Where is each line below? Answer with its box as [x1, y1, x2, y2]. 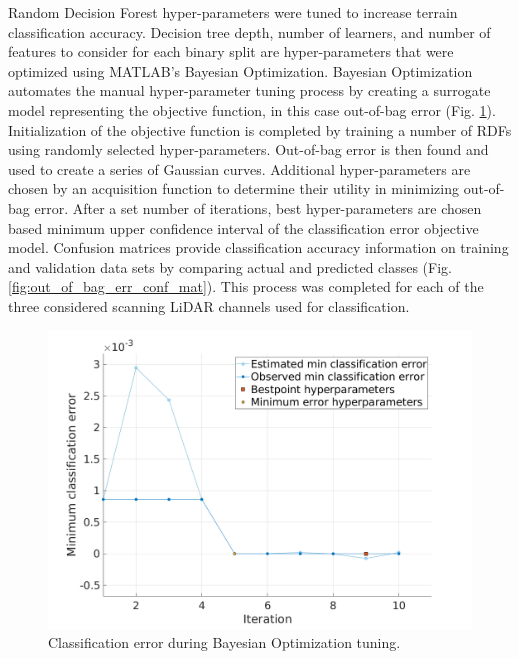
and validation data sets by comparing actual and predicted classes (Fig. [8, 256, 452, 277]
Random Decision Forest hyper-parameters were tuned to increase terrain [8, 2, 458, 22]
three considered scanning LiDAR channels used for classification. [8, 295, 410, 316]
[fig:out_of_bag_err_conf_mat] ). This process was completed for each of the [8, 276, 484, 297]
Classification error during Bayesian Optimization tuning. [48, 632, 401, 653]
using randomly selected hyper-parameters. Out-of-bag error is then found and [8, 139, 489, 160]
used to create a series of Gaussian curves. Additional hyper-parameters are [8, 158, 471, 179]
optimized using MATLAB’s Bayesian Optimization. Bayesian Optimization [8, 60, 473, 81]
